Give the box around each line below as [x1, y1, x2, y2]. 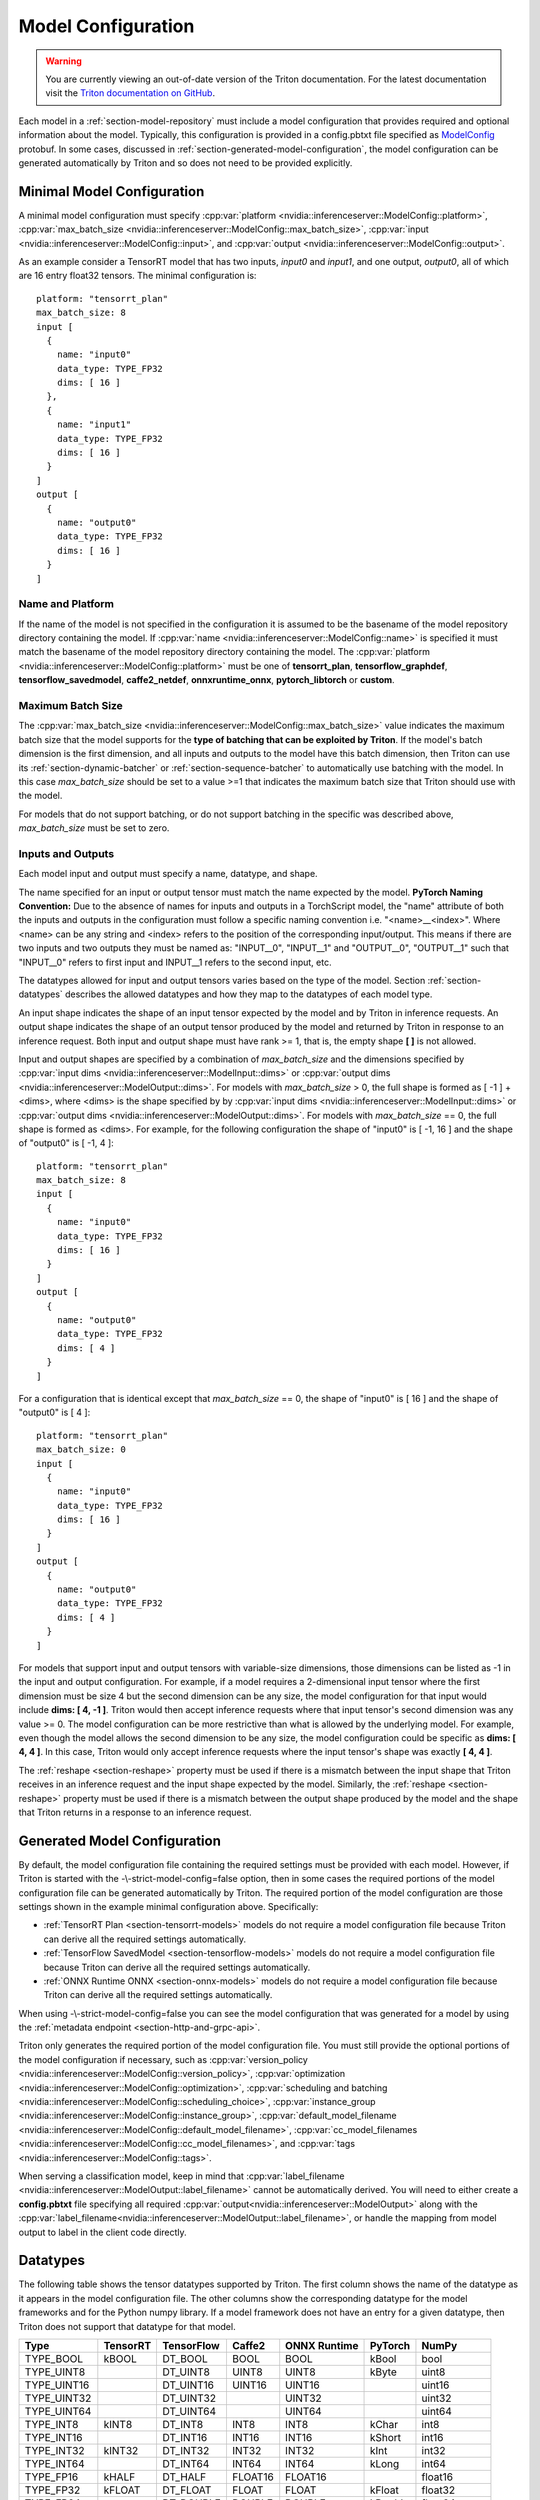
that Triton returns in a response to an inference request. [18, 1806, 252, 1818]
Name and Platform [18, 597, 115, 611]
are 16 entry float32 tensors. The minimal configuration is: [18, 270, 257, 282]
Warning [45, 55, 82, 67]
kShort [369, 2431, 402, 2445]
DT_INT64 [162, 2457, 210, 2471]
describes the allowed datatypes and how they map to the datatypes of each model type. [65, 988, 433, 1000]
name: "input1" [56, 419, 132, 430]
